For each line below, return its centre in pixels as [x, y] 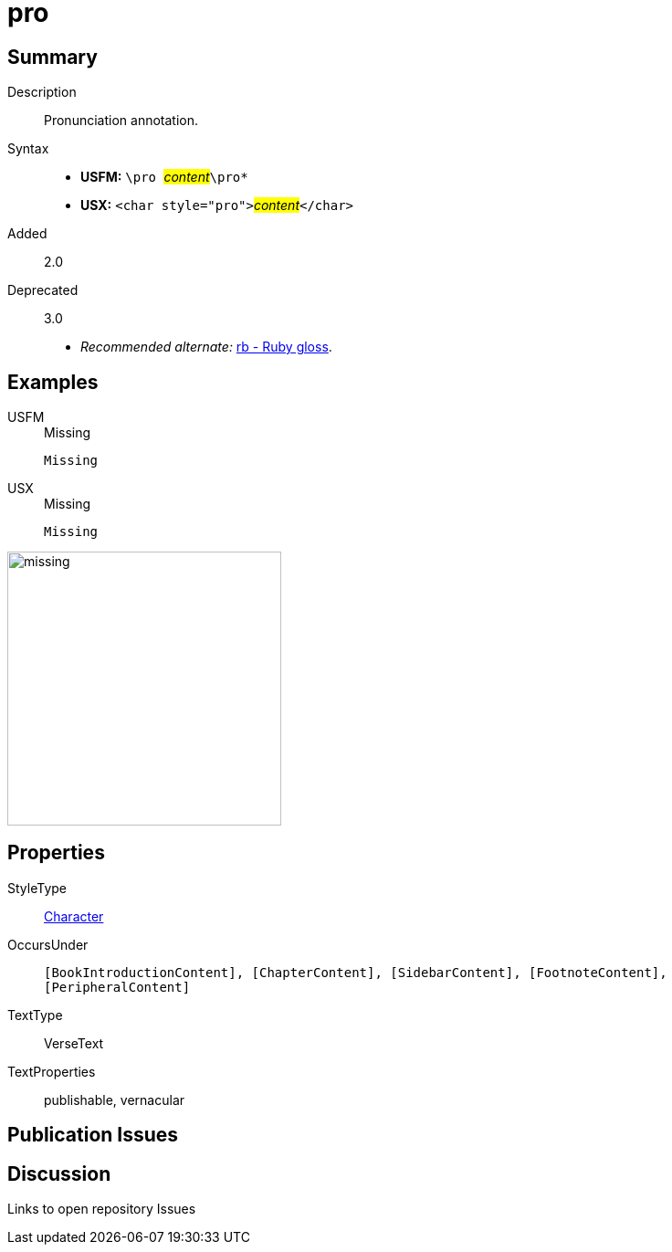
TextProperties [52, 1071]
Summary [52, 57]
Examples [53, 382]
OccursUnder [48, 944]
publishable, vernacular [115, 1099]
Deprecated [43, 290]
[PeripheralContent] [117, 987]
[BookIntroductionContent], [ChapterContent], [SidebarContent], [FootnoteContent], [356, 972]
